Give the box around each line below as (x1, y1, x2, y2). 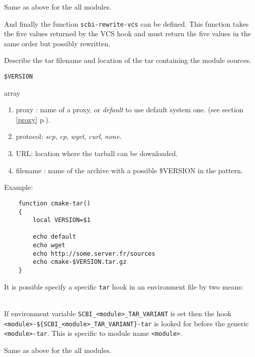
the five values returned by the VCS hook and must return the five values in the (4, 28, 251, 39)
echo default (33, 233, 76, 241)
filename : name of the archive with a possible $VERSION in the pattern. (16, 165, 243, 175)
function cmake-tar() (18, 199, 91, 207)
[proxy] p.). (16, 114, 50, 124)
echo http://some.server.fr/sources (33, 250, 155, 257)
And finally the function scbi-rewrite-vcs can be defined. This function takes (4, 18, 249, 29)
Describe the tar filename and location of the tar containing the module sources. (4, 55, 251, 65)
